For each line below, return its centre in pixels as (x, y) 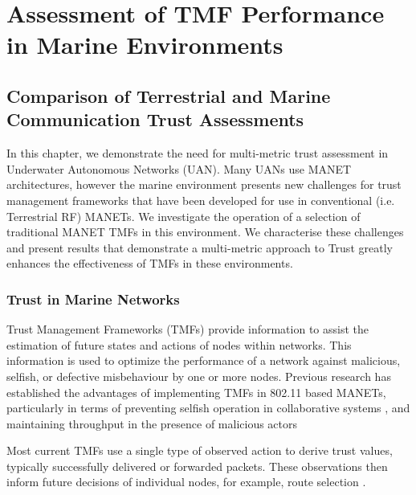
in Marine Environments (145, 45)
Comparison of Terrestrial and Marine (169, 95)
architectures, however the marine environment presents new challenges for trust (204, 184)
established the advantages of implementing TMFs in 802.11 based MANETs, (196, 392)
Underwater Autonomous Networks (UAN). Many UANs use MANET (179, 168)
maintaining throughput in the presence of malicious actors (152, 423)
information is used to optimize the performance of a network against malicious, (204, 360)
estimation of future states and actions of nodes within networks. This (179, 344)
